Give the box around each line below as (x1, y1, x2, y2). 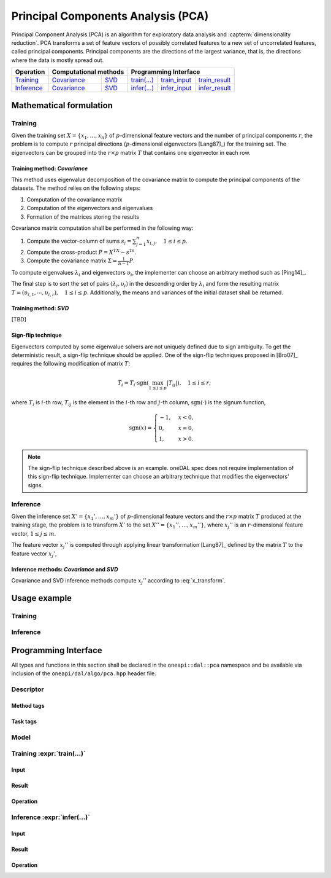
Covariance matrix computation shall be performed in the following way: (11, 224, 194, 232)
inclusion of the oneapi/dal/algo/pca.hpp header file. (11, 670, 156, 677)
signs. (28, 481, 44, 488)
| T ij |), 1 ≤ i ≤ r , (166, 379, 211, 388)
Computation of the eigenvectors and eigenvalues (26, 205, 153, 212)
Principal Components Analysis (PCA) (11, 9, 209, 23)
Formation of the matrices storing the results (26, 213, 139, 221)
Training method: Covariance (11, 165, 88, 172)
